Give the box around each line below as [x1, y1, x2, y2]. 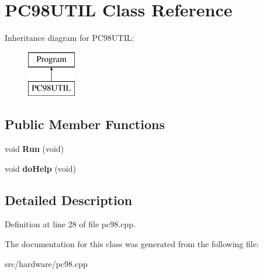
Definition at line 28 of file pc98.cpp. [5, 218, 136, 230]
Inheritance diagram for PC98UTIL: [5, 32, 134, 44]
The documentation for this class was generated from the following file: [5, 238, 259, 250]
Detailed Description [5, 190, 133, 209]
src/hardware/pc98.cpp [5, 257, 88, 269]
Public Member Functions [5, 115, 165, 133]
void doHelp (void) [5, 162, 76, 174]
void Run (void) [5, 143, 64, 155]
